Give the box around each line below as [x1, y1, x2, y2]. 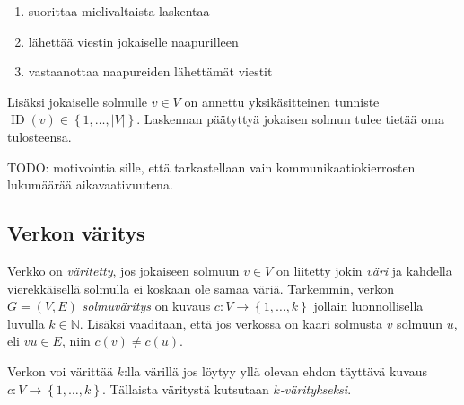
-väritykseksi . [279, 379, 352, 398]
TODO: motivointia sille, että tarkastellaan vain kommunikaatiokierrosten [7, 157, 416, 176]
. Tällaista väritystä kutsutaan [101, 379, 269, 398]
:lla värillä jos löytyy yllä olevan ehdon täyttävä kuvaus [123, 361, 428, 380]
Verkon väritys [7, 219, 145, 247]
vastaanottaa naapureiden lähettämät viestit [28, 62, 273, 81]
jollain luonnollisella [313, 296, 424, 315]
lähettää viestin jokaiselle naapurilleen [28, 31, 239, 50]
